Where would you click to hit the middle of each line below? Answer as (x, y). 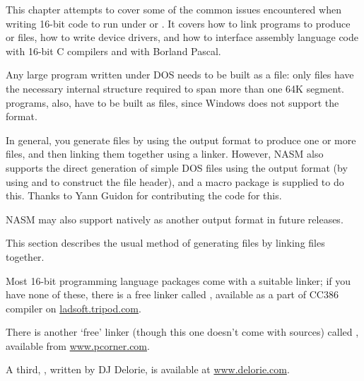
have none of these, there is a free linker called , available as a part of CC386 (172, 294)
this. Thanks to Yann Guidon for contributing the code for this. (144, 195)
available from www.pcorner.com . (78, 345)
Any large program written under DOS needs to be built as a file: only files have (180, 75)
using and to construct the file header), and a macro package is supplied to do (175, 181)
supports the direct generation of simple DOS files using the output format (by (177, 167)
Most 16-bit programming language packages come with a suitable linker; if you (178, 280)
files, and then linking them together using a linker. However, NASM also (165, 154)
